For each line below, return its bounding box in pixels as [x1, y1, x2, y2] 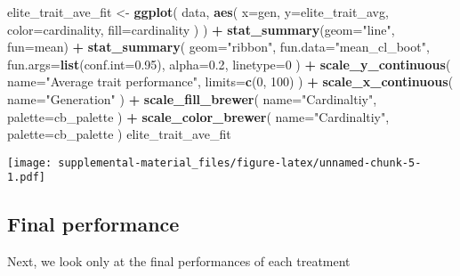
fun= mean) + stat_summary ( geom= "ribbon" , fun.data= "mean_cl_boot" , [7, 37, 430, 56]
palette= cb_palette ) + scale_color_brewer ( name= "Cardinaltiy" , [7, 107, 390, 126]
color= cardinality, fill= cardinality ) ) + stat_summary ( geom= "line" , [7, 20, 395, 38]
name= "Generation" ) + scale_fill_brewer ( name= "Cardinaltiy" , [7, 89, 377, 108]
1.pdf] [7, 171, 45, 184]
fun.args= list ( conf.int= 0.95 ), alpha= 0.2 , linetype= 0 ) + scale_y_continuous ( [7, 54, 451, 73]
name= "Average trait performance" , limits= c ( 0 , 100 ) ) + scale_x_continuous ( [7, 72, 454, 91]
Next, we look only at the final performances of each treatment [7, 252, 351, 271]
